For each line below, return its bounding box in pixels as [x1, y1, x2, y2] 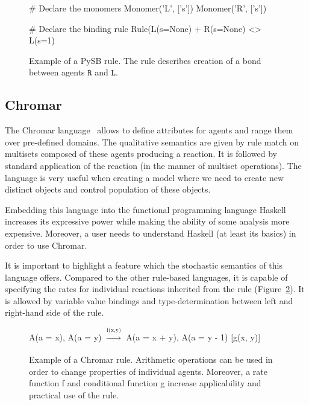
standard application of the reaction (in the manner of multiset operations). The [5, 159, 302, 171]
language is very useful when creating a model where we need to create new [5, 171, 284, 183]
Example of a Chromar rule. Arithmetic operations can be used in [29, 353, 273, 366]
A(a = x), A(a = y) [29, 330, 102, 343]
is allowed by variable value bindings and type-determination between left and [5, 294, 293, 307]
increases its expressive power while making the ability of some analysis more [5, 215, 290, 228]
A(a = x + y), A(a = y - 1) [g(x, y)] [126, 330, 261, 343]
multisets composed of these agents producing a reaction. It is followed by [5, 147, 278, 160]
